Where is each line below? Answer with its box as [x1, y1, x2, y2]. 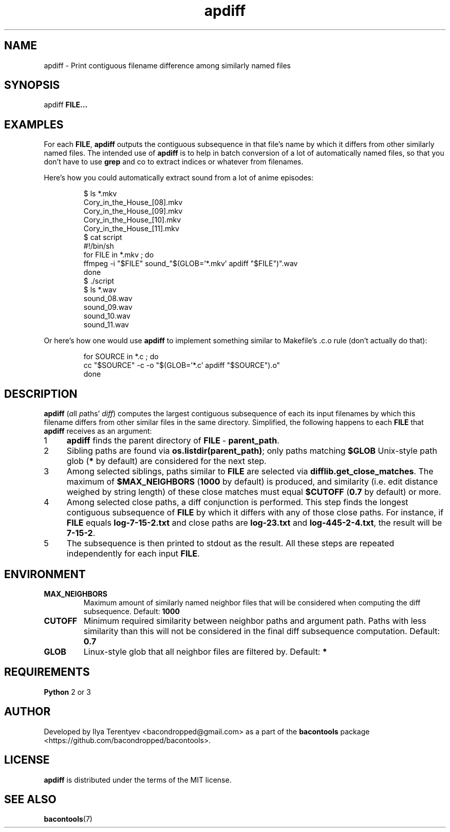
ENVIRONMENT [4, 567, 86, 581]
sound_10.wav [83, 311, 130, 321]
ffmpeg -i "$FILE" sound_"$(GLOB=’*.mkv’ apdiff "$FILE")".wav [83, 259, 298, 268]
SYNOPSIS [4, 79, 60, 92]
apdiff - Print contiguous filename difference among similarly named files [44, 61, 291, 70]
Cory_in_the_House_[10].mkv [83, 215, 181, 225]
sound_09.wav [83, 303, 133, 312]
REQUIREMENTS [4, 665, 90, 679]
